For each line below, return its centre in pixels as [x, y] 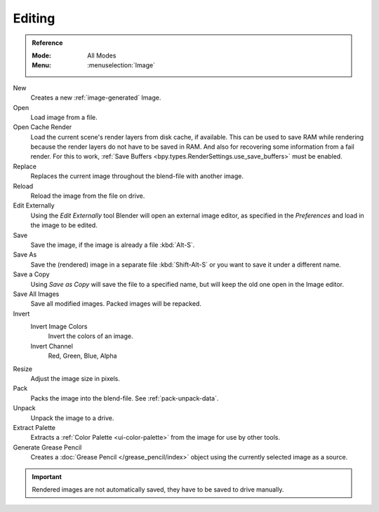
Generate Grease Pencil [47, 447]
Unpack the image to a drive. [72, 418]
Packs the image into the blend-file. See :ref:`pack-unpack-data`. [125, 398]
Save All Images [36, 294]
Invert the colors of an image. [91, 336]
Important [47, 476]
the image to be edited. [64, 225]
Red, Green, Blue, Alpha [82, 356]
